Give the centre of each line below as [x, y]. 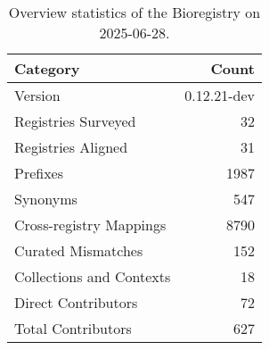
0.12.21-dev [220, 95]
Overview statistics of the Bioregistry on [134, 12]
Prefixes [39, 173]
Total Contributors [73, 328]
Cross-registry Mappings [90, 225]
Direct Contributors [76, 302]
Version [37, 95]
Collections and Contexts [93, 276]
